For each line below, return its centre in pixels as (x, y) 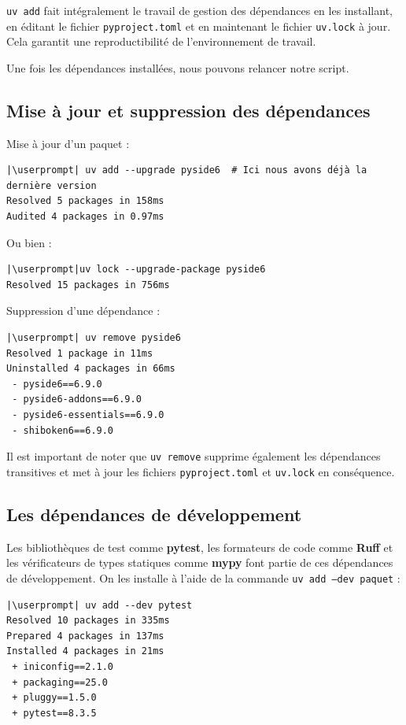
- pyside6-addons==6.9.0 (77, 399)
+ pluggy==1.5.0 (54, 698)
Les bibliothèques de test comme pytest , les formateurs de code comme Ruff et (200, 547)
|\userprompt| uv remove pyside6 (94, 338)
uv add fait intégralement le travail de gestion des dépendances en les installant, (199, 10)
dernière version (52, 185)
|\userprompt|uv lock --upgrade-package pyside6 (136, 270)
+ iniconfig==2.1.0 (63, 666)
